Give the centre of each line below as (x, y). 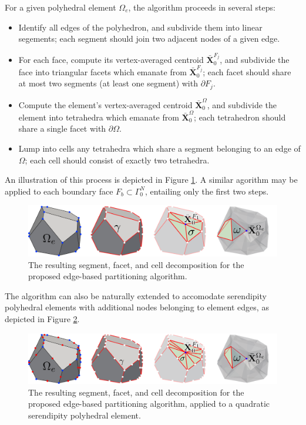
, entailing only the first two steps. (207, 191)
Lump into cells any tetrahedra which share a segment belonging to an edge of (159, 148)
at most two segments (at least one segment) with (108, 83)
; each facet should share (247, 71)
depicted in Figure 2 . (42, 318)
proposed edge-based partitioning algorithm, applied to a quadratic (149, 404)
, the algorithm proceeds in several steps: (202, 7)
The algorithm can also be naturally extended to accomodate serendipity (136, 295)
